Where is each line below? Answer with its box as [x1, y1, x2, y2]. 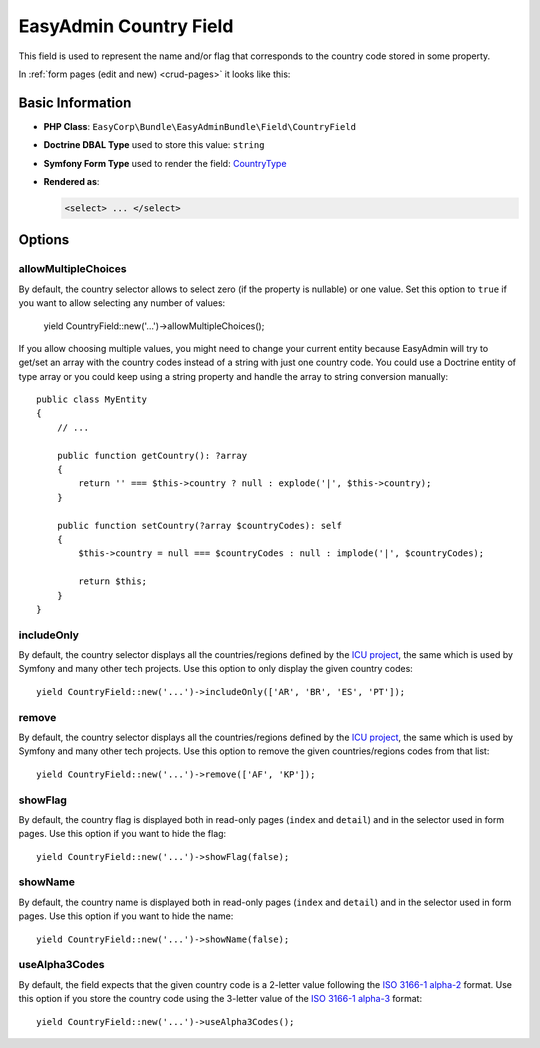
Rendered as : [43, 176, 100, 188]
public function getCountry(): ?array [56, 450, 248, 461]
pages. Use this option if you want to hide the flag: [18, 828, 227, 840]
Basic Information [18, 94, 132, 111]
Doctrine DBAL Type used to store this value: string [43, 139, 265, 151]
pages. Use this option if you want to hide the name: [18, 910, 234, 922]
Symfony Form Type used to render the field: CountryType [43, 157, 287, 169]
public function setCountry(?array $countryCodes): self [56, 520, 342, 531]
